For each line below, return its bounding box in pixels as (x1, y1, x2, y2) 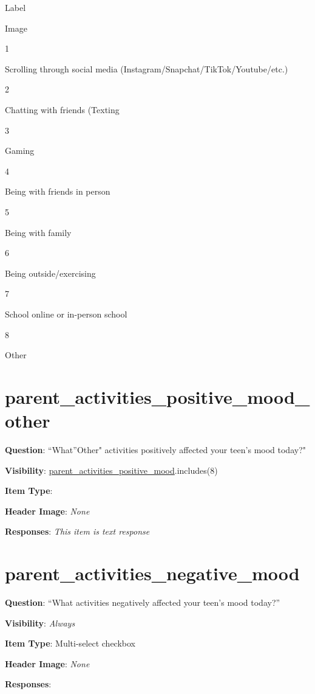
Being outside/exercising (5, 266, 96, 279)
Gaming (5, 144, 35, 157)
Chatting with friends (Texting (5, 103, 120, 116)
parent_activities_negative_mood (5, 561, 300, 586)
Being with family (5, 226, 72, 238)
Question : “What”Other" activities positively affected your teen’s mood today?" (5, 443, 306, 456)
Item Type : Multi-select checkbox (5, 637, 135, 650)
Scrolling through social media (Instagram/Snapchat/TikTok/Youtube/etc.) (5, 62, 288, 75)
